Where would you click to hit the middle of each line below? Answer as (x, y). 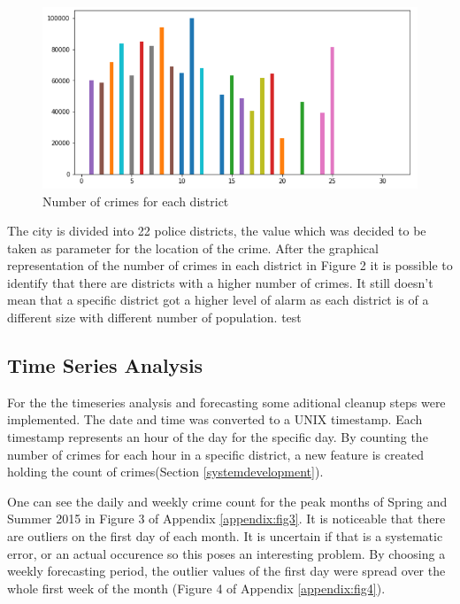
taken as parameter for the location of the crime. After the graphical (193, 248)
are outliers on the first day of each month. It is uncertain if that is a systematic (225, 536)
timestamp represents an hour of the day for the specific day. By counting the (218, 437)
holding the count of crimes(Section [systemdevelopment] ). (165, 472)
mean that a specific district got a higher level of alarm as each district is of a (218, 300)
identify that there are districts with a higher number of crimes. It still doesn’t (220, 282)
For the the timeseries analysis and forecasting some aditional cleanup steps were (226, 402)
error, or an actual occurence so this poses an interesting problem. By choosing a (226, 553)
